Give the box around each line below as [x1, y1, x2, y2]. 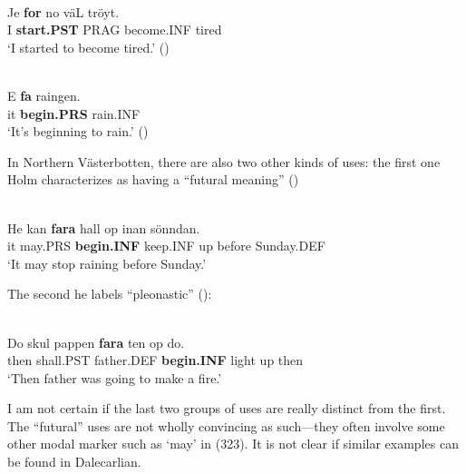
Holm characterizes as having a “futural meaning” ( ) [7, 170, 299, 189]
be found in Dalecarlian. [7, 452, 141, 471]
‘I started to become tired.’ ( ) [7, 37, 170, 56]
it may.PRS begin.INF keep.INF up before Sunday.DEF [7, 236, 325, 255]
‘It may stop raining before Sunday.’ [7, 253, 207, 272]
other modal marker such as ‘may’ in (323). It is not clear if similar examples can [7, 434, 459, 453]
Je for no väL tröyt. [7, 2, 120, 21]
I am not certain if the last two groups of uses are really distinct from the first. [7, 399, 446, 418]
